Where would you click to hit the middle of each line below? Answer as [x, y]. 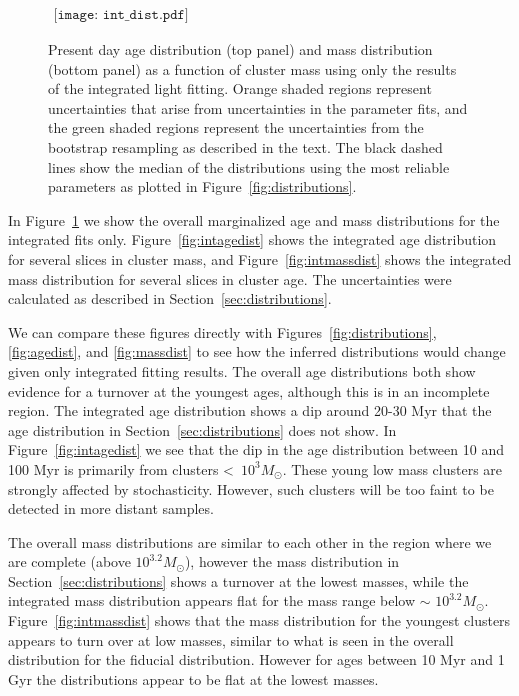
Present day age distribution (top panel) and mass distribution [240, 49]
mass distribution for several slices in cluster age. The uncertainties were [230, 278]
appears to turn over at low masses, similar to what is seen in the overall [231, 639]
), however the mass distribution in [292, 561]
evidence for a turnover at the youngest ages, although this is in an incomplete [249, 390]
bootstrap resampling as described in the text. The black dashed [245, 147]
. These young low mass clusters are [392, 468]
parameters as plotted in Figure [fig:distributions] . [202, 186]
